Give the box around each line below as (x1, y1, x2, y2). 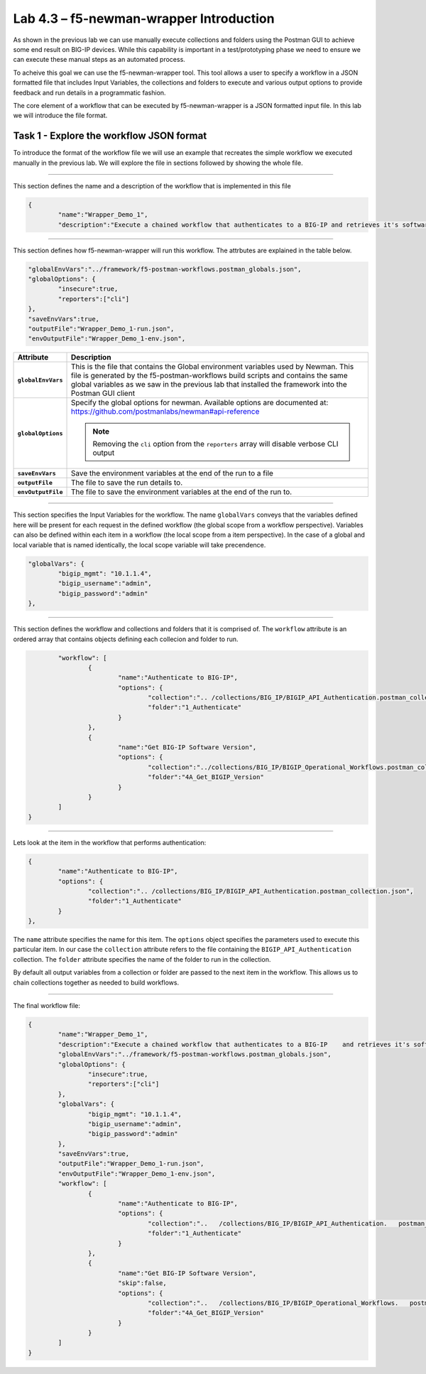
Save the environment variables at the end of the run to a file (70, 468, 273, 478)
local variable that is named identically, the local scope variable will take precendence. (13, 540, 266, 549)
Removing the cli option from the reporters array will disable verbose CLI (92, 439, 339, 449)
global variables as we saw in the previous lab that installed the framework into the (70, 380, 347, 390)
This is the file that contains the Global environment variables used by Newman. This (70, 362, 354, 372)
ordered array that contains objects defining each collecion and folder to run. (13, 635, 239, 643)
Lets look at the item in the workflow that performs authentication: (13, 838, 207, 847)
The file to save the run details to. (70, 478, 183, 488)
